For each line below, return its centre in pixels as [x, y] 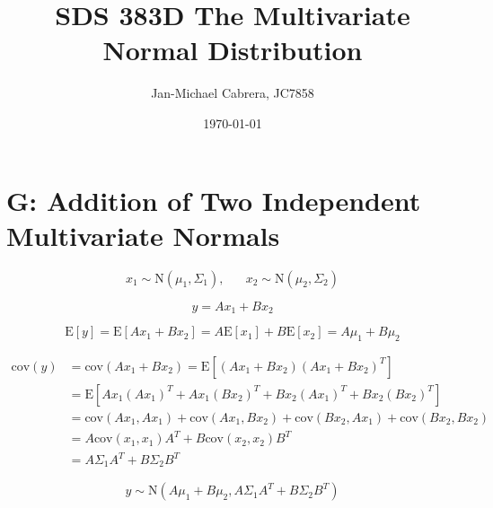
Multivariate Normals [143, 235]
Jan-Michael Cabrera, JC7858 [233, 93]
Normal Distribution [233, 50]
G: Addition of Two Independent [214, 200]
